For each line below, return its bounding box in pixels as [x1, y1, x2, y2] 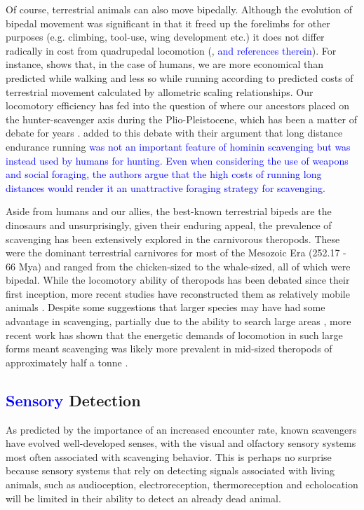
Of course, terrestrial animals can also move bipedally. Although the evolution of [6, 2, 352, 16]
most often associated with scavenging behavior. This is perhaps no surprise [6, 449, 332, 464]
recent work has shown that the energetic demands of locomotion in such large [6, 327, 343, 342]
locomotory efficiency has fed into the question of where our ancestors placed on [6, 98, 350, 113]
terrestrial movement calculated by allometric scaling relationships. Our [6, 84, 314, 99]
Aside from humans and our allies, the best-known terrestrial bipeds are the [6, 204, 332, 219]
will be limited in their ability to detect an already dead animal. [6, 490, 281, 505]
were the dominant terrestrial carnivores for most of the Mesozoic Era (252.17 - [6, 245, 346, 260]
